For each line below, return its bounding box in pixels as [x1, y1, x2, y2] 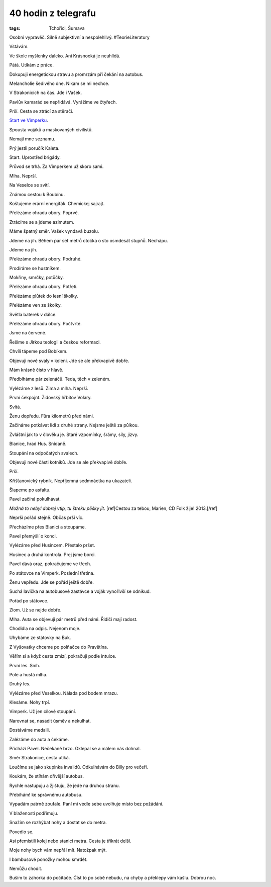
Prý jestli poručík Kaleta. [9, 145, 60, 151]
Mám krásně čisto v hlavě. [9, 367, 64, 373]
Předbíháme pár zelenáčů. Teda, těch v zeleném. [9, 376, 110, 382]
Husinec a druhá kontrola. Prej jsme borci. [9, 551, 96, 558]
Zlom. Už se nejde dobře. [9, 607, 62, 613]
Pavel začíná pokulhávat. [9, 496, 61, 502]
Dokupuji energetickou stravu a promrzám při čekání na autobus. [9, 71, 144, 77]
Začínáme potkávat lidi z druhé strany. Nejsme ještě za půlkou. [9, 422, 139, 428]
